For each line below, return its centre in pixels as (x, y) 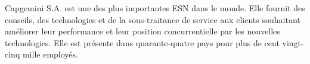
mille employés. (50, 54)
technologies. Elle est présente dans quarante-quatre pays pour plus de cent (142, 42)
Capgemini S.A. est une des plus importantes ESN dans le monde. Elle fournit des (155, 8)
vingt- (293, 42)
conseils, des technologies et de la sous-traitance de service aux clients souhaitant (153, 19)
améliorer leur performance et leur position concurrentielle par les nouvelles (142, 31)
